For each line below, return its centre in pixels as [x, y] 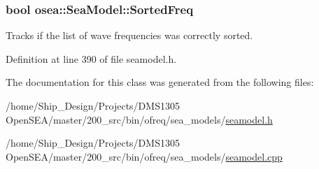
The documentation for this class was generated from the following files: [160, 82]
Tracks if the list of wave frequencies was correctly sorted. [129, 35]
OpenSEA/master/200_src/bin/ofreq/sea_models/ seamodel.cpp [144, 156]
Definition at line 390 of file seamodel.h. [91, 58]
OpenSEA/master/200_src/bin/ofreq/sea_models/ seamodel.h [139, 119]
